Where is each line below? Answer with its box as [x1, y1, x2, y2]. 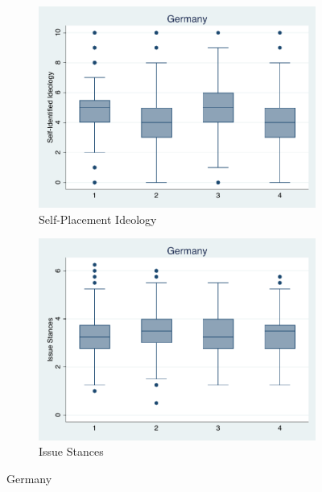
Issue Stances [39, 443, 104, 460]
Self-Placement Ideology [39, 210, 157, 227]
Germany [6, 469, 52, 486]
